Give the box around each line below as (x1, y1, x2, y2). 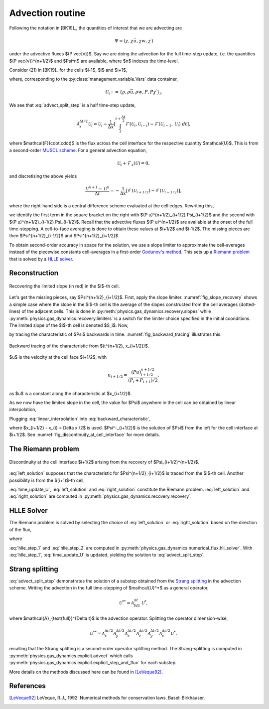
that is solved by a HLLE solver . (9, 256, 74, 262)
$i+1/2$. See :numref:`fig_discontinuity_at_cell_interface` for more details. (9, 431, 160, 438)
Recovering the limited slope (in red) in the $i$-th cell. (9, 283, 120, 289)
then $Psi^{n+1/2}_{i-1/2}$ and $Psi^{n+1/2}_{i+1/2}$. (9, 233, 120, 239)
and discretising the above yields (9, 173, 77, 179)
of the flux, (9, 526, 32, 533)
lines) (9, 308, 21, 314)
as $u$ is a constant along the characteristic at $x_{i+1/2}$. (9, 390, 132, 396)
